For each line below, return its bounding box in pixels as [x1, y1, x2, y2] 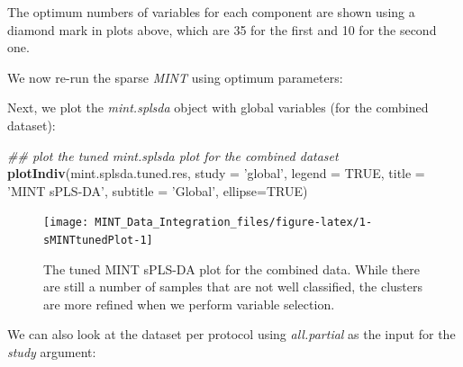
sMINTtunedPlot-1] [43, 234, 153, 246]
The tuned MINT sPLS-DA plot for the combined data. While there [43, 259, 421, 278]
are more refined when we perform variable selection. [43, 294, 335, 313]
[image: [43, 216, 89, 229]
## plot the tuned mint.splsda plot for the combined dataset [7, 146, 339, 165]
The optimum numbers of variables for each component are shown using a [7, 3, 415, 21]
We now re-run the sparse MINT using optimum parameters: [7, 67, 343, 86]
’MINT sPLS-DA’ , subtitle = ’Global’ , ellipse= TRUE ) [7, 181, 308, 200]
